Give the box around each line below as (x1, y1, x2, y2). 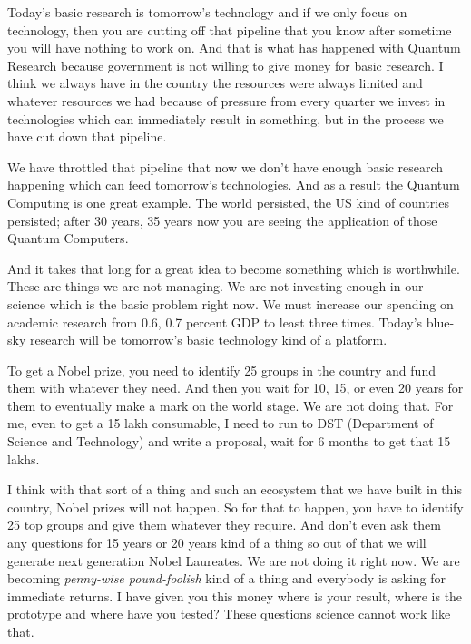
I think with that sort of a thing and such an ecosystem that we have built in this (7, 480, 462, 499)
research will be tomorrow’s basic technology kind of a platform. (29, 330, 388, 349)
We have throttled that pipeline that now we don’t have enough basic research (7, 157, 444, 176)
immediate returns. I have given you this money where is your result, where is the (7, 586, 463, 605)
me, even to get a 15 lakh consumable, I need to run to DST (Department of (7, 414, 434, 433)
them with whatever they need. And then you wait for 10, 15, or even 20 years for (7, 378, 464, 397)
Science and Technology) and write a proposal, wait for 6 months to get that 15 (7, 432, 451, 451)
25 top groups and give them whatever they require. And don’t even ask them (7, 515, 441, 534)
